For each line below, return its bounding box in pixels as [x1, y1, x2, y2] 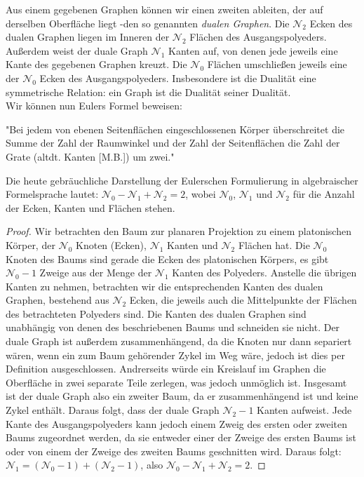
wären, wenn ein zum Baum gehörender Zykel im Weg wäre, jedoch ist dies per [6, 347, 345, 362]
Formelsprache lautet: [6, 187, 99, 201]
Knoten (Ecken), [76, 237, 147, 252]
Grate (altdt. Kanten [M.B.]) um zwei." [6, 149, 175, 163]
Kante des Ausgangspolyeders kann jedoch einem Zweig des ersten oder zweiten [6, 416, 348, 431]
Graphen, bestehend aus [6, 293, 109, 307]
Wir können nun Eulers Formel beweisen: [6, 98, 182, 113]
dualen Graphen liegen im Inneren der [6, 29, 170, 44]
